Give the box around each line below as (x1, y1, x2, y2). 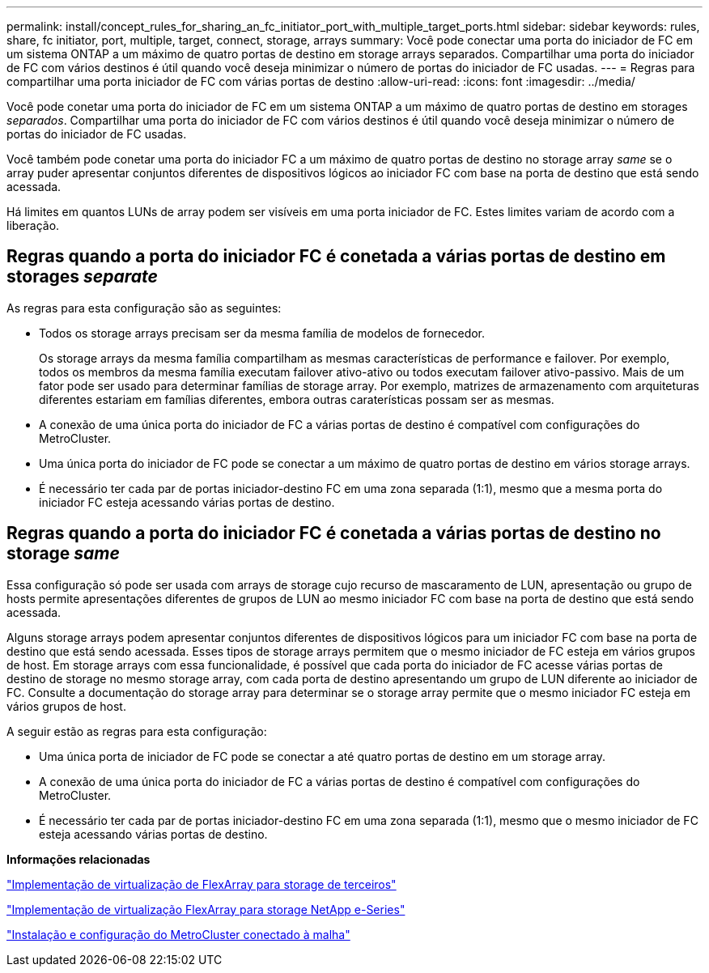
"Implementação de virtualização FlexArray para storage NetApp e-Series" (6, 902, 405, 916)
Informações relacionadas (6, 852, 151, 866)
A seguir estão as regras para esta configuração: (6, 724, 267, 738)
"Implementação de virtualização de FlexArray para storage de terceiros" (6, 877, 397, 891)
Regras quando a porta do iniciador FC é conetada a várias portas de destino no (6, 523, 661, 544)
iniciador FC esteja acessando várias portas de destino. (39, 495, 335, 509)
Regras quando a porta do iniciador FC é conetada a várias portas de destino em (6, 246, 666, 267)
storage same (6, 543, 120, 564)
